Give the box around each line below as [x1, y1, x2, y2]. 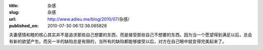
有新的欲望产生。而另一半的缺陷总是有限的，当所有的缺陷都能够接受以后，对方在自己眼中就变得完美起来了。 [9, 38, 226, 44]
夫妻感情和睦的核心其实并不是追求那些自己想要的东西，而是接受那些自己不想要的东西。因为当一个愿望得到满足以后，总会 [9, 32, 252, 37]
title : [9, 3, 19, 8]
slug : [9, 10, 19, 15]
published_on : [9, 23, 39, 29]
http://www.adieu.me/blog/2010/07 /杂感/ [47, 16, 130, 22]
